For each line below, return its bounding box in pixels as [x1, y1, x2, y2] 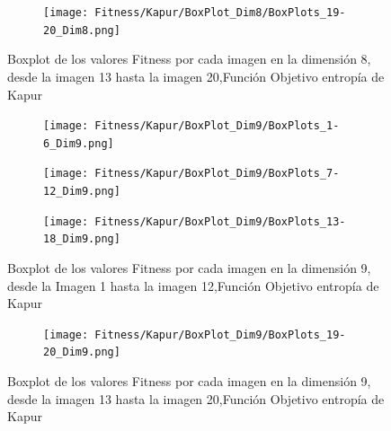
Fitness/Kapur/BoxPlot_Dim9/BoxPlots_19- [94, 328, 346, 341]
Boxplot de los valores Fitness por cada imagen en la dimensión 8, [7, 49, 371, 68]
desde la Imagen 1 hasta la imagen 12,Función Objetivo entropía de [7, 276, 379, 295]
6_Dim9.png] [43, 136, 114, 150]
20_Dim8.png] [43, 23, 120, 37]
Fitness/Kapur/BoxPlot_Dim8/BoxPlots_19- [94, 6, 346, 19]
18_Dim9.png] [43, 233, 120, 246]
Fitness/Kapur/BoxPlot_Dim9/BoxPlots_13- [94, 215, 346, 228]
